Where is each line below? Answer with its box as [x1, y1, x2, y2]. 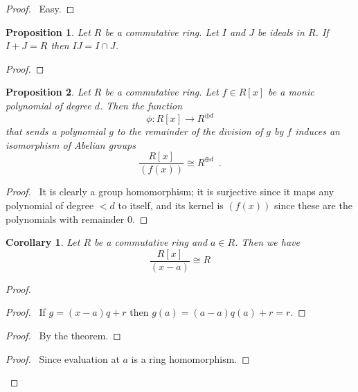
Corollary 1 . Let [6, 235, 80, 249]
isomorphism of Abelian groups [6, 137, 136, 152]
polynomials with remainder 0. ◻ [6, 211, 148, 226]
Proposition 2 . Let [6, 84, 91, 99]
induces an [295, 124, 340, 139]
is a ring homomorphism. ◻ [131, 351, 250, 366]
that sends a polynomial [6, 124, 106, 139]
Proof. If [6, 305, 46, 319]
